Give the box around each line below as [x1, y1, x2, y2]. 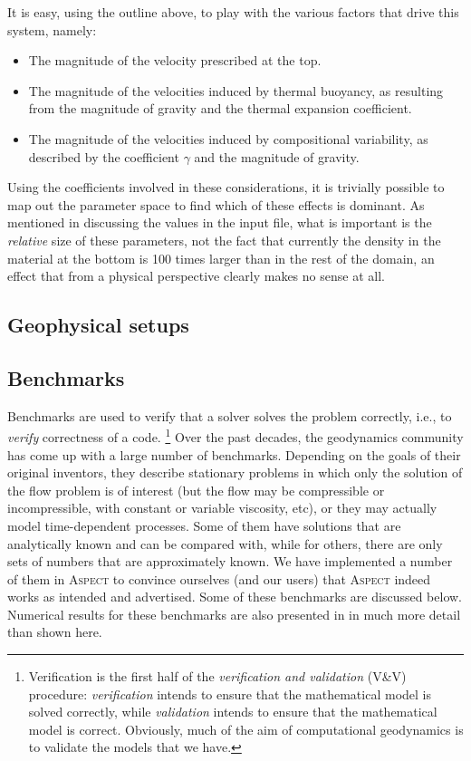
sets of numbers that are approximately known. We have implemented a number [7, 552, 453, 571]
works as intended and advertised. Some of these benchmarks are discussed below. [7, 587, 463, 606]
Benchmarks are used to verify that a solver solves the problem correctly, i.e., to [7, 406, 452, 425]
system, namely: [7, 20, 97, 39]
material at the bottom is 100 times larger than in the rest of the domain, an [7, 248, 435, 267]
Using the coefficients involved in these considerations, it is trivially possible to [7, 178, 445, 197]
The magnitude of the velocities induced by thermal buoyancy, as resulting [28, 81, 444, 100]
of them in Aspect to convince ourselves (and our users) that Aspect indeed [7, 569, 431, 588]
